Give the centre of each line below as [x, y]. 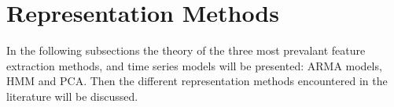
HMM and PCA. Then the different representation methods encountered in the [197, 81]
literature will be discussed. [72, 96]
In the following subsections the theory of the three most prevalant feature [186, 50]
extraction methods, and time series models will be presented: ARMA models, [194, 65]
